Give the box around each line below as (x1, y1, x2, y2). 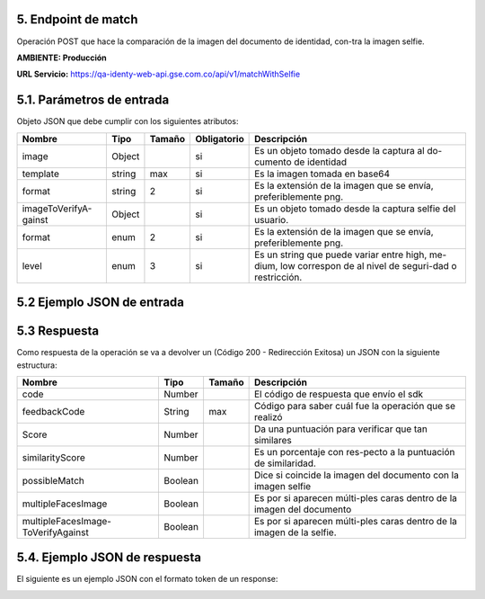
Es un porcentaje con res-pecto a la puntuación (253, 445, 455, 458)
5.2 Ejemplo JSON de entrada (16, 295, 184, 310)
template (22, 167, 60, 180)
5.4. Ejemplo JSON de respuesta (16, 550, 202, 566)
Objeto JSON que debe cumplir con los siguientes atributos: (16, 116, 239, 127)
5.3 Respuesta (16, 324, 100, 339)
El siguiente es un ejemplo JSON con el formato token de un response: (16, 574, 278, 585)
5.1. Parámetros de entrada (16, 93, 170, 108)
